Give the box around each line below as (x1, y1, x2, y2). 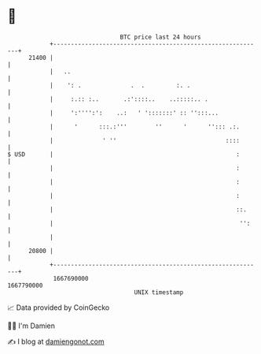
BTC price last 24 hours (119, 33, 201, 41)
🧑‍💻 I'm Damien (7, 321, 56, 330)
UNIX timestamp (134, 288, 184, 296)
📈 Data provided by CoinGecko (7, 303, 110, 312)
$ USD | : (7, 150, 241, 158)
